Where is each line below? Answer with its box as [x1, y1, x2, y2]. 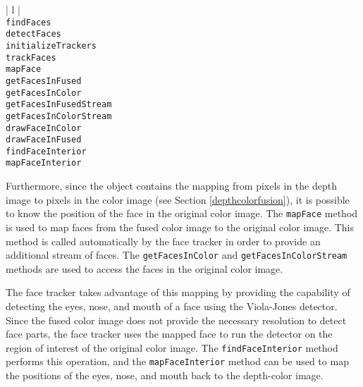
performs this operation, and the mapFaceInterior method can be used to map [6, 354, 349, 369]
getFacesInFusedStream [6, 99, 112, 110]
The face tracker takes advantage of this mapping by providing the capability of [6, 285, 350, 300]
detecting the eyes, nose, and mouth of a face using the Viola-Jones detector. [6, 299, 338, 313]
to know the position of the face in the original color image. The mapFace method [6, 206, 358, 221]
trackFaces [6, 52, 56, 63]
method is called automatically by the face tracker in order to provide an [6, 233, 321, 248]
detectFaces [6, 29, 61, 39]
